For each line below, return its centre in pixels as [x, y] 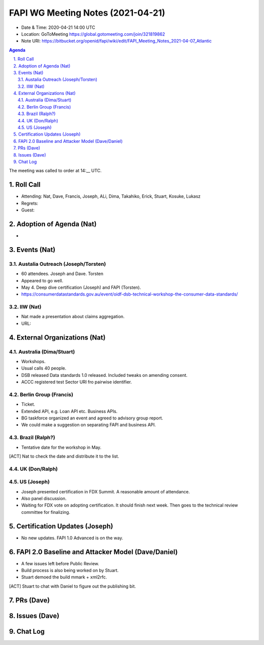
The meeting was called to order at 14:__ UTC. [55, 171]
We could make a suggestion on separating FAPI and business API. [88, 425]
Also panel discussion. [44, 499]
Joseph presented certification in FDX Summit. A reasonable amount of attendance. [106, 491]
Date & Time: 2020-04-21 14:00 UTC [58, 27]
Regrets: [30, 203]
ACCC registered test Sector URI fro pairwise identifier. [77, 382]
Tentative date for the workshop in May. [61, 447]
